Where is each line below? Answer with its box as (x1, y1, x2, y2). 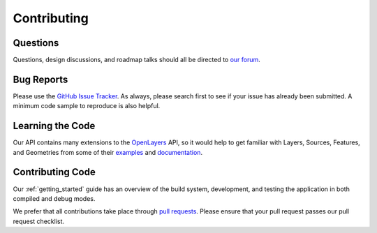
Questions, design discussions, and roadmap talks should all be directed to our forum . (13, 56, 261, 64)
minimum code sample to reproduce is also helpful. (13, 102, 161, 110)
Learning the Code (13, 120, 96, 132)
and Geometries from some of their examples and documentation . (13, 148, 202, 156)
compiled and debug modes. (13, 194, 96, 202)
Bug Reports (13, 73, 68, 85)
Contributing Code (13, 166, 96, 178)
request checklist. (13, 217, 65, 225)
